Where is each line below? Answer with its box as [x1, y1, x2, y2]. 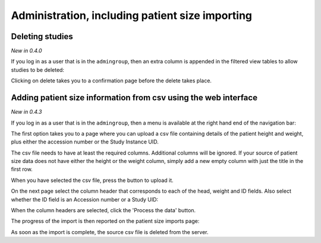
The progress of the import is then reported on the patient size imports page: [11, 218, 200, 225]
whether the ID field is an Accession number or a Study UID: [11, 196, 159, 203]
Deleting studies [11, 31, 74, 41]
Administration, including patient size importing [11, 9, 253, 22]
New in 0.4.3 [11, 108, 42, 116]
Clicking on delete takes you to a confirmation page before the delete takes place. [11, 77, 212, 84]
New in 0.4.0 [11, 47, 42, 55]
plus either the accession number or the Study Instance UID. [11, 138, 159, 145]
